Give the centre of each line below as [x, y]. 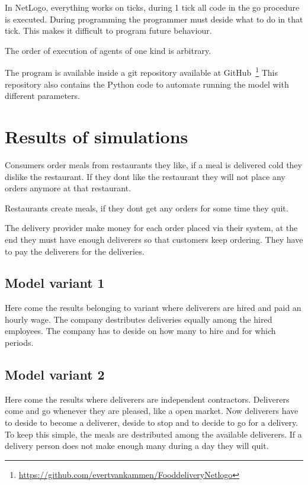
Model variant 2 [55, 375]
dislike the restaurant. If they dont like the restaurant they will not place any [145, 176]
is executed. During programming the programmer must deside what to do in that [154, 19]
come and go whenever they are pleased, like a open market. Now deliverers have [152, 411]
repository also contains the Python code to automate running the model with [147, 84]
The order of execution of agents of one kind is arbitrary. [108, 50]
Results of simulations [97, 136]
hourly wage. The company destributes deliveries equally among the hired [139, 319]
